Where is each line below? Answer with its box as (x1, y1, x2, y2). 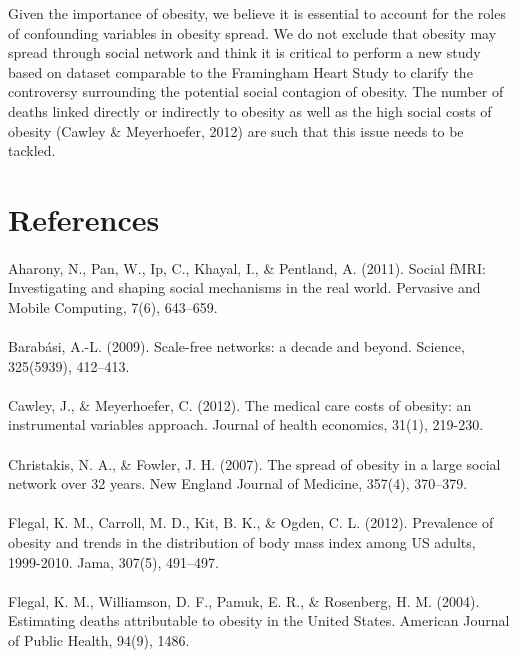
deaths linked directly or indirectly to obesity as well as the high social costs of (8, 100, 492, 121)
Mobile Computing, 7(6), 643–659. (8, 296, 218, 317)
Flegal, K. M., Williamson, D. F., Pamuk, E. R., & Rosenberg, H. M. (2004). (8, 590, 480, 611)
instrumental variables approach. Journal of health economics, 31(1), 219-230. (8, 414, 484, 435)
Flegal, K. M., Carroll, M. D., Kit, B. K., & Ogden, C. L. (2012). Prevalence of (8, 512, 494, 533)
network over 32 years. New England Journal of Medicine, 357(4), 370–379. (8, 473, 468, 494)
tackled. (8, 140, 56, 161)
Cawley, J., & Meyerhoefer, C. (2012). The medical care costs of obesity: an (8, 394, 472, 415)
